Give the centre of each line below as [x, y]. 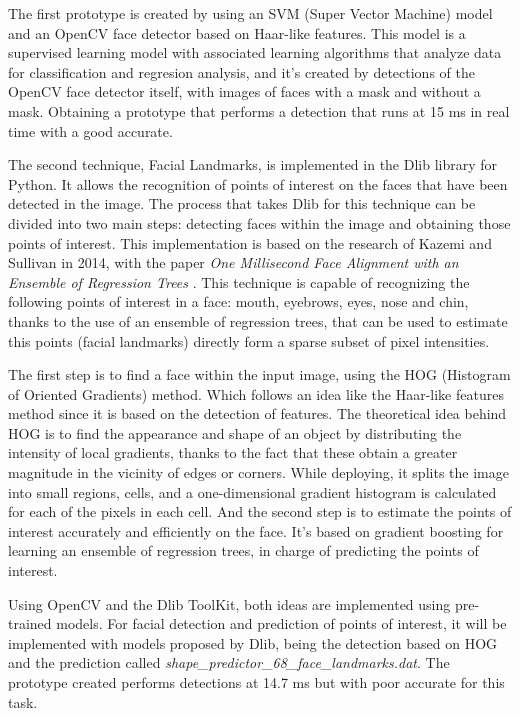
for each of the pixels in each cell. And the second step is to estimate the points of [260, 511]
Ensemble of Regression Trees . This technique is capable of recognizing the [239, 281]
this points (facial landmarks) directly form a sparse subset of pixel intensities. [249, 340]
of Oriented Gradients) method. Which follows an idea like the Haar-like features [256, 393]
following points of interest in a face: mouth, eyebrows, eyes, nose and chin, [238, 301]
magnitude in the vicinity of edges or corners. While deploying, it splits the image [258, 472]
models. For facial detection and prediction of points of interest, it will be [281, 623]
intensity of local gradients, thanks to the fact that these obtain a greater [233, 452]
